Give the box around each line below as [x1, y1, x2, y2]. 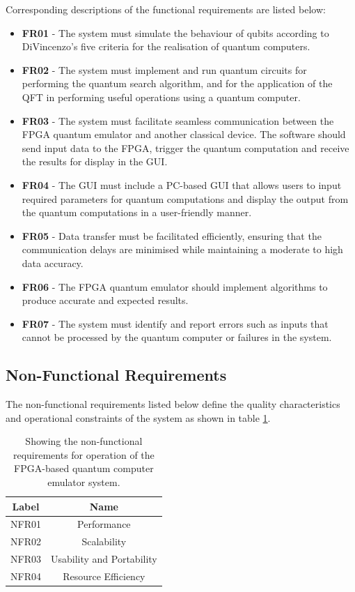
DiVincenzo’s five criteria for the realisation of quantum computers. [22, 39, 310, 54]
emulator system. [47, 475, 120, 489]
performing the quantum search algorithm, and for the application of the [22, 76, 333, 91]
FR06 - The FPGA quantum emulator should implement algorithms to [22, 279, 328, 294]
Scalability [81, 534, 127, 549]
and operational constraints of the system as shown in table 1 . [6, 410, 271, 425]
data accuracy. [22, 255, 84, 270]
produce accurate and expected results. [22, 293, 189, 308]
